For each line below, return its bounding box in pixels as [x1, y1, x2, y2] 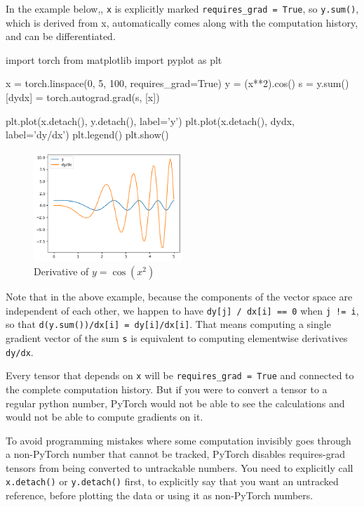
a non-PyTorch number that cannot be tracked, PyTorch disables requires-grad [6, 447, 345, 461]
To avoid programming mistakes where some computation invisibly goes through [6, 433, 351, 447]
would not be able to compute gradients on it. [6, 409, 203, 424]
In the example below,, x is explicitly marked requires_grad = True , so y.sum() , [6, 1, 359, 15]
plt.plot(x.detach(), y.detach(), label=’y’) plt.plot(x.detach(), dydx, [6, 113, 295, 128]
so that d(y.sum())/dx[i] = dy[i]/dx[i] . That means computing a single [6, 317, 331, 331]
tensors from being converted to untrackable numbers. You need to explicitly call [6, 460, 353, 475]
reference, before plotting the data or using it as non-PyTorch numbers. [6, 488, 314, 503]
